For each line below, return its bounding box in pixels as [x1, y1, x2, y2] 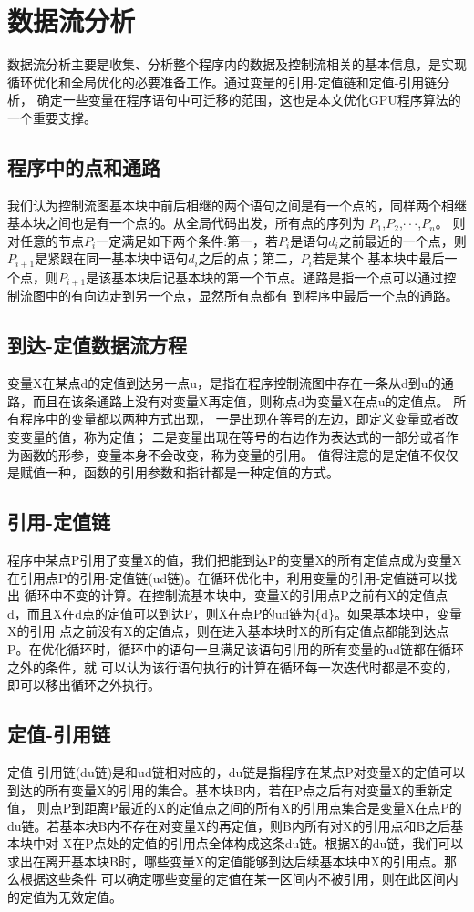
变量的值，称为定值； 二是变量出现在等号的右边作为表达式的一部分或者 [19, 426, 446, 446]
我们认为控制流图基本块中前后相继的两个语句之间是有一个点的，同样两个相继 [7, 195, 467, 214]
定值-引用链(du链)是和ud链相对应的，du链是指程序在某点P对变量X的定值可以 [7, 762, 466, 781]
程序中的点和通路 [7, 152, 160, 180]
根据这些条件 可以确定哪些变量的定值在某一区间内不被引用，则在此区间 [19, 869, 446, 888]
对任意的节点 [7, 231, 84, 250]
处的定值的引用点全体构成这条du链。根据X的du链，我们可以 [106, 834, 464, 853]
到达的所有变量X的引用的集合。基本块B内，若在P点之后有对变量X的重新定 [7, 780, 453, 799]
